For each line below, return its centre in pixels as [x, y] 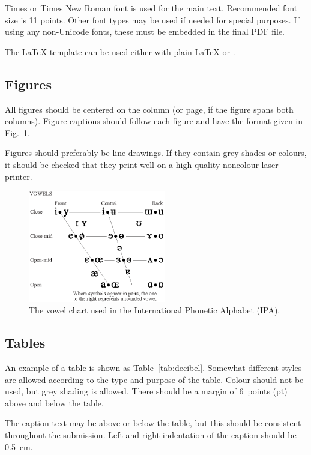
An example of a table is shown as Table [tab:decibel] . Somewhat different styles [153, 367]
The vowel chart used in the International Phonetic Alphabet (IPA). [155, 310]
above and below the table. [54, 402]
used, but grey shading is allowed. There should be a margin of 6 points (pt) [146, 391]
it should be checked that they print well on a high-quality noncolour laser [142, 164]
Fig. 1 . [17, 132]
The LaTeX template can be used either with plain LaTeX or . [120, 51]
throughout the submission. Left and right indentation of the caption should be [151, 434]
